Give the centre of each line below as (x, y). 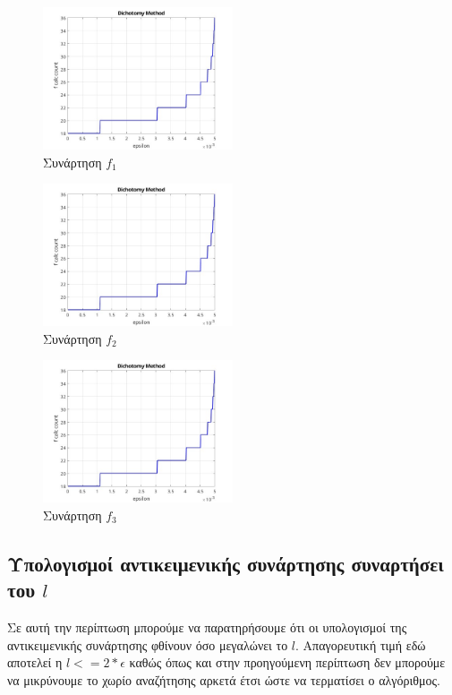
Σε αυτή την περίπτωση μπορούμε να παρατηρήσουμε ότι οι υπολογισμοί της (207, 627)
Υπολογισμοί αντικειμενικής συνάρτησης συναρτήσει (226, 563)
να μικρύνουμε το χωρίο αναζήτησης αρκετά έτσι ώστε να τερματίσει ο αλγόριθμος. (224, 679)
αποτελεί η (35, 662)
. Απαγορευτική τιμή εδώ (361, 644)
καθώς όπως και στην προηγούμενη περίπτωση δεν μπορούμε (287, 662)
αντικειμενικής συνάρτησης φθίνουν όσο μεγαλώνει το (148, 644)
